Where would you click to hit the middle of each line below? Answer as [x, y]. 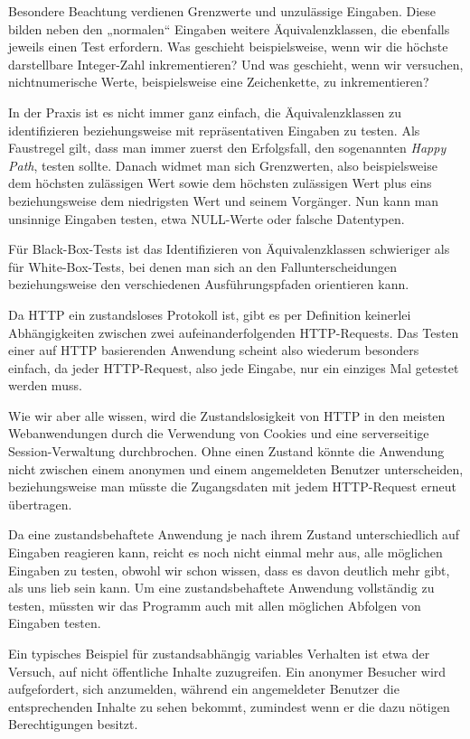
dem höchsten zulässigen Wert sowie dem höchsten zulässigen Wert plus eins [220, 183]
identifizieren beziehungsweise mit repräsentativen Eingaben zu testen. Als [214, 130]
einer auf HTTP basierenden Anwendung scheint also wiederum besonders [214, 350]
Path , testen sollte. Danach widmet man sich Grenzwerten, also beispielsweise [223, 165]
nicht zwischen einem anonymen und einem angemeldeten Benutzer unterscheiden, [236, 468]
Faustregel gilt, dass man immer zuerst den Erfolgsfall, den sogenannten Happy [227, 148]
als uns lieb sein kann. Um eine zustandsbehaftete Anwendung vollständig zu [221, 588]
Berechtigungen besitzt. [73, 724]
